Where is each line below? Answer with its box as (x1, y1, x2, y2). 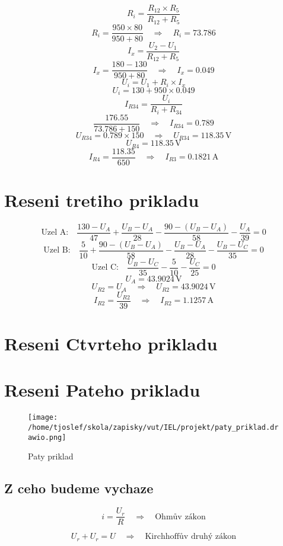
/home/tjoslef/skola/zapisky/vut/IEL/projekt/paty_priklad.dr (28, 423, 279, 432)
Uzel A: (41, 228, 69, 237)
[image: (28, 413, 58, 422)
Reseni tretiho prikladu (4, 187, 199, 212)
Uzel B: (43, 246, 71, 255)
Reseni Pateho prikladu (4, 378, 201, 402)
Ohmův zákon (155, 512, 206, 521)
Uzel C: (91, 263, 119, 272)
